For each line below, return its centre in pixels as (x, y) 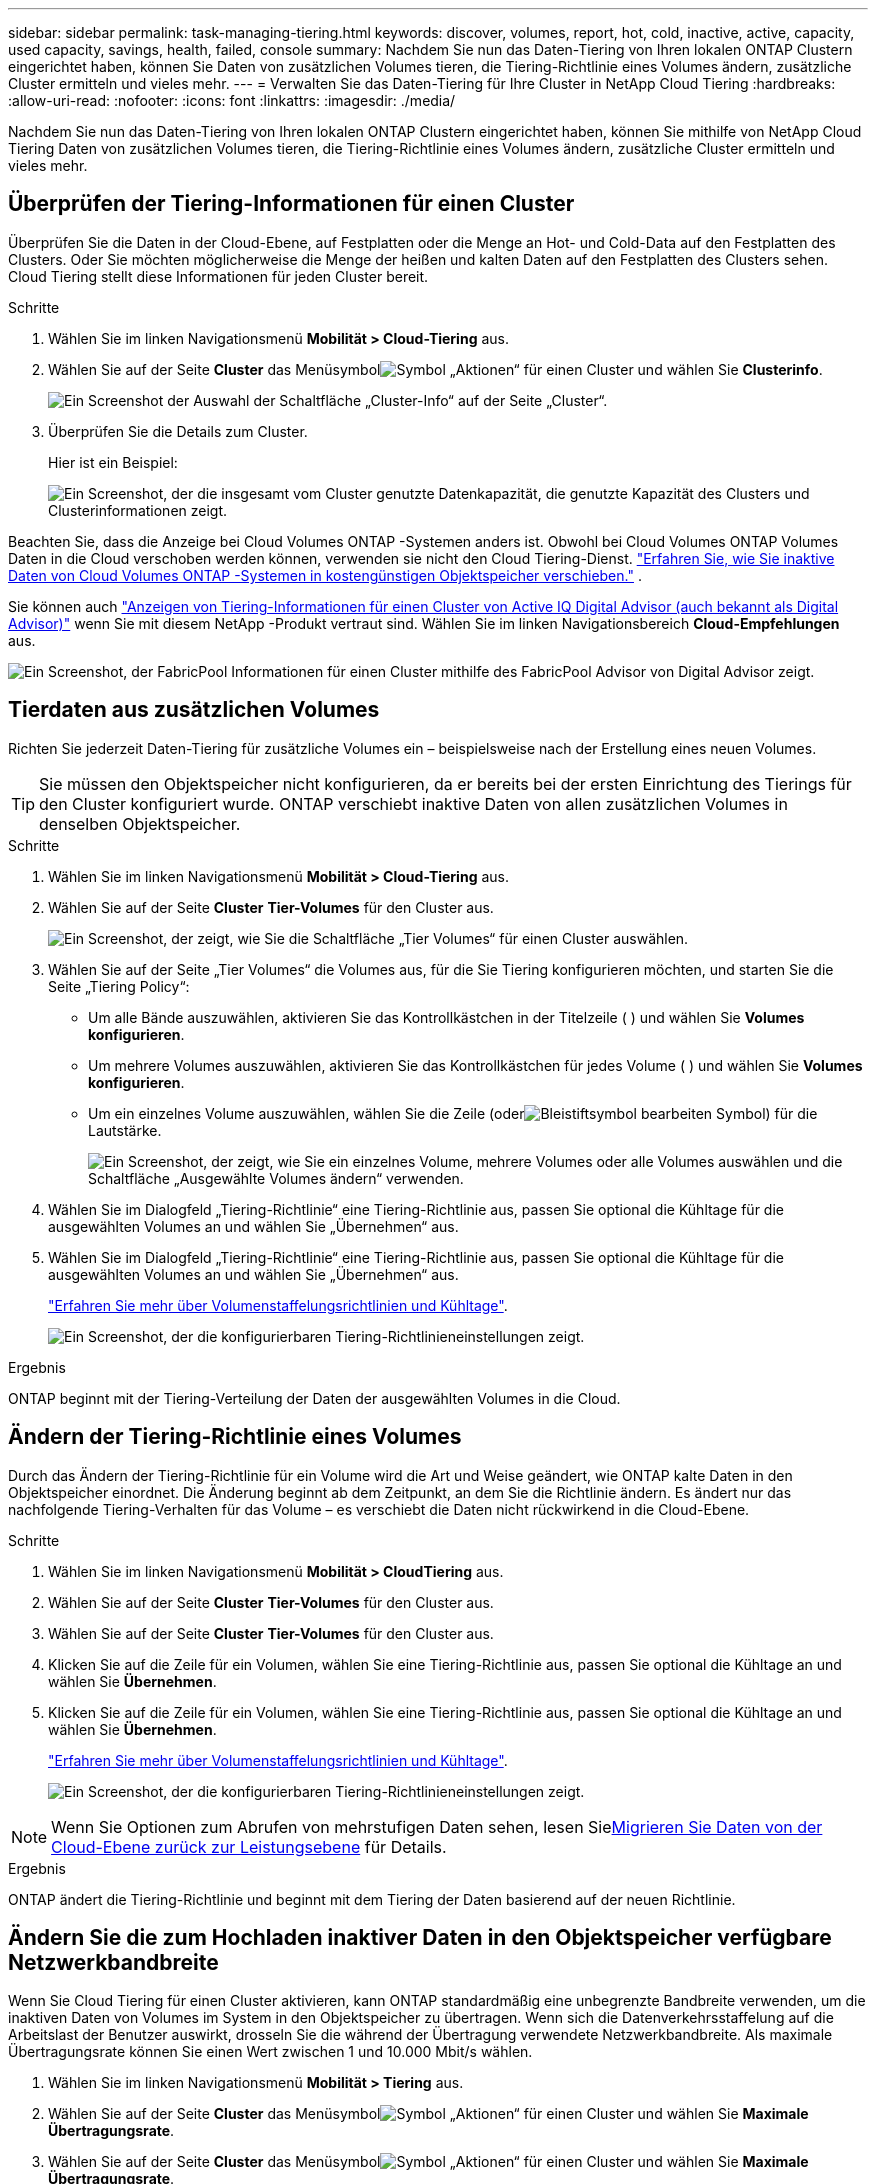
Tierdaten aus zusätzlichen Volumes (194, 710)
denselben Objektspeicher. (140, 823)
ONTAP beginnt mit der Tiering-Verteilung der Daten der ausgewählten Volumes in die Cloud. (314, 1398)
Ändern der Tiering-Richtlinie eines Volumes (235, 1437)
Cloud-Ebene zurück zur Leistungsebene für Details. (249, 1846)
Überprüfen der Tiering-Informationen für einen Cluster (291, 204)
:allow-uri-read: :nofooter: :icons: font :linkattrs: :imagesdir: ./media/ (232, 100)
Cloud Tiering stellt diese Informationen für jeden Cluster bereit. (218, 276)
